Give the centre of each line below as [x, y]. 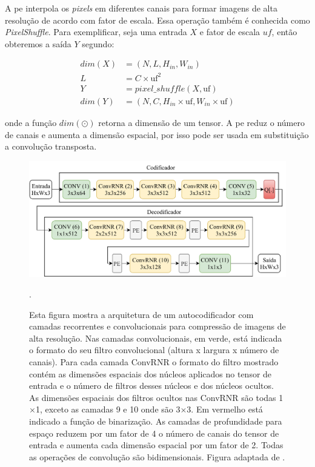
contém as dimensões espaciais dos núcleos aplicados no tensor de [151, 373]
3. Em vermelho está [225, 409]
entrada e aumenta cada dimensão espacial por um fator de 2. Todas [156, 445]
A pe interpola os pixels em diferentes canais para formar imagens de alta [141, 8]
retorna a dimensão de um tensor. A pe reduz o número [201, 122]
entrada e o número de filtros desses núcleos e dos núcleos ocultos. [151, 386]
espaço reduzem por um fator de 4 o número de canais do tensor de [154, 433]
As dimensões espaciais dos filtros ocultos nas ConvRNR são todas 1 [156, 397]
